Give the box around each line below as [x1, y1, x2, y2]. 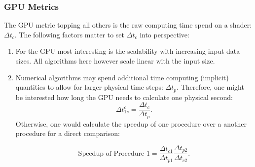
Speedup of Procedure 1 [78, 150, 150, 157]
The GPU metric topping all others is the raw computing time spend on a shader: [4, 20, 252, 30]
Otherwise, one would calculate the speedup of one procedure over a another [15, 118, 247, 129]
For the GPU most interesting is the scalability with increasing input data [15, 46, 240, 56]
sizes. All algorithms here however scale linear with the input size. [15, 56, 215, 66]
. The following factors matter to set [14, 29, 125, 39]
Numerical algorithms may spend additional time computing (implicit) [15, 72, 229, 82]
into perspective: [140, 29, 189, 39]
